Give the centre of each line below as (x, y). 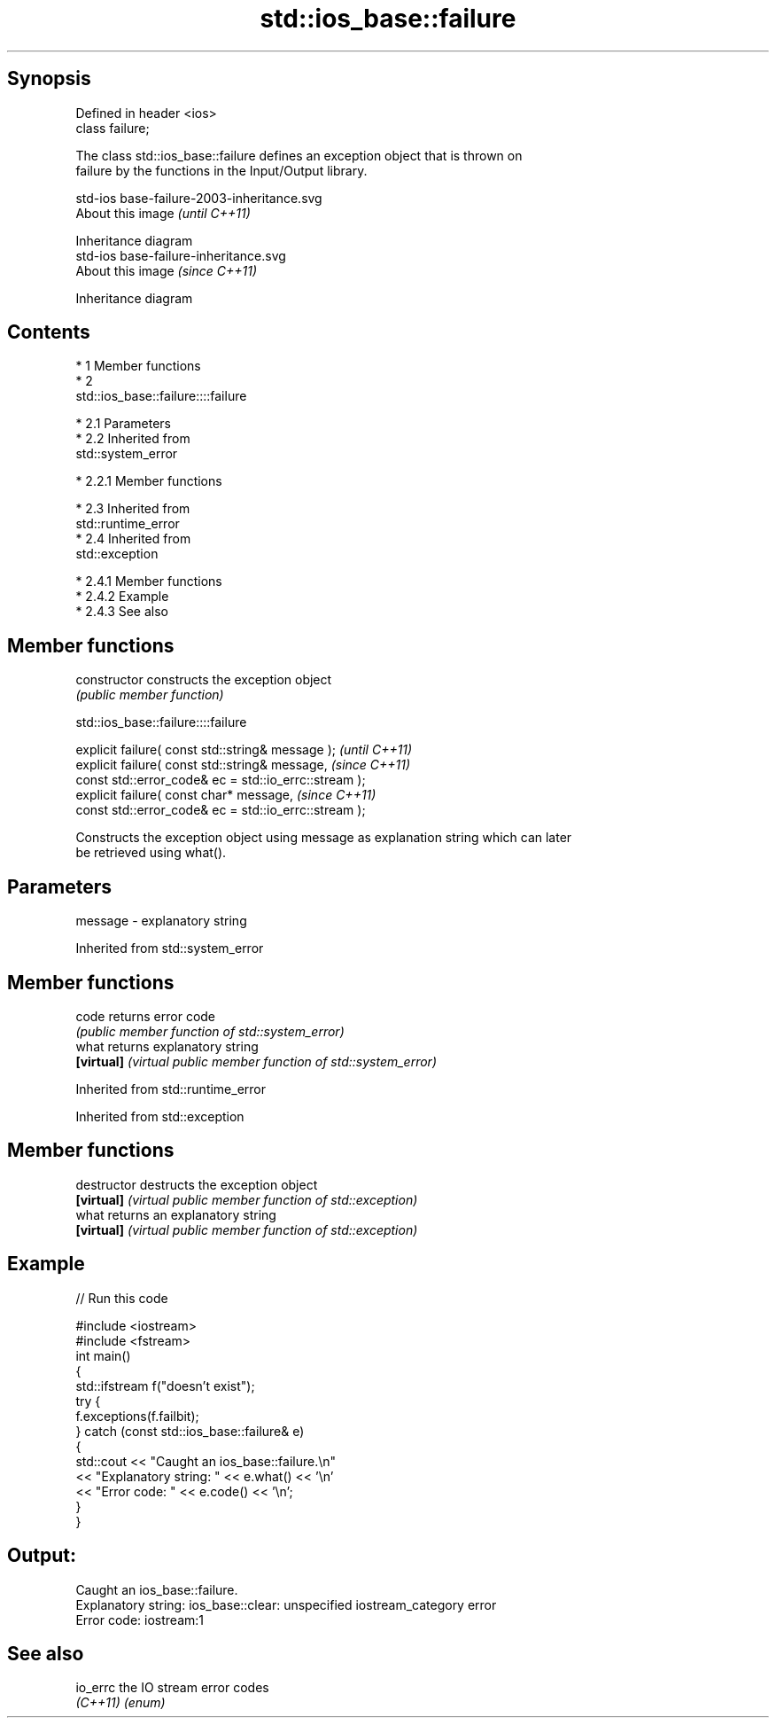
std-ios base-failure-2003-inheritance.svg (199, 198)
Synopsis (49, 79)
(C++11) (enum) (120, 1703)
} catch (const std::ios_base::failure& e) (190, 1431)
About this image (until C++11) (163, 213)
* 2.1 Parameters (123, 424)
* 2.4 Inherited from (133, 539)
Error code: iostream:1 (140, 1620)
